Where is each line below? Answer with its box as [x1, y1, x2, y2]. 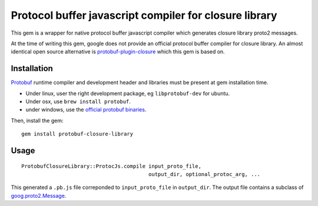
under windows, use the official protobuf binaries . [25, 106, 147, 113]
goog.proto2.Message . [11, 192, 67, 199]
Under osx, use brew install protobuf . [25, 98, 131, 105]
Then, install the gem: [11, 117, 64, 124]
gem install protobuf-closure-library [21, 131, 134, 137]
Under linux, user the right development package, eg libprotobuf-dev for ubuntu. [25, 90, 230, 97]
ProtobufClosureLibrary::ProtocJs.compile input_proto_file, [21, 163, 201, 170]
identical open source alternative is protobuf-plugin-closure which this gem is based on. [11, 48, 225, 55]
